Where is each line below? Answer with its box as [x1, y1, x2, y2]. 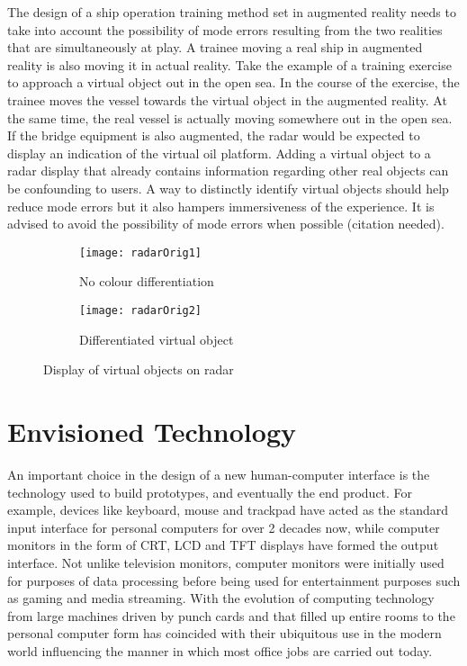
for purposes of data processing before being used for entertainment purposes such [7, 571, 461, 589]
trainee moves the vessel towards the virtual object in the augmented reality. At [7, 90, 447, 109]
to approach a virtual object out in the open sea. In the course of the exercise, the [7, 73, 460, 92]
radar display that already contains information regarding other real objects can [7, 161, 449, 180]
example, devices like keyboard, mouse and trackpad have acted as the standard [7, 500, 449, 519]
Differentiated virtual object [79, 329, 234, 348]
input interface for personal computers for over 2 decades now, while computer [7, 517, 440, 536]
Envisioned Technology [7, 413, 296, 449]
